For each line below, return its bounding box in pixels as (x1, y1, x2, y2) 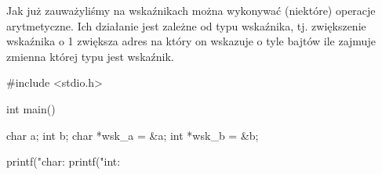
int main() (6, 100, 56, 116)
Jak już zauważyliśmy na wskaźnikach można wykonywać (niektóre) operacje (6, 2, 376, 18)
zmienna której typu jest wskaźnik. (6, 48, 174, 64)
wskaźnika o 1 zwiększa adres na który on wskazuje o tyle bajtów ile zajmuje (6, 33, 376, 49)
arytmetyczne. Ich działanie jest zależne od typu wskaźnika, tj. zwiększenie (6, 17, 366, 34)
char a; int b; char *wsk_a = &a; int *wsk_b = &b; (6, 127, 259, 143)
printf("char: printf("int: (6, 153, 121, 170)
